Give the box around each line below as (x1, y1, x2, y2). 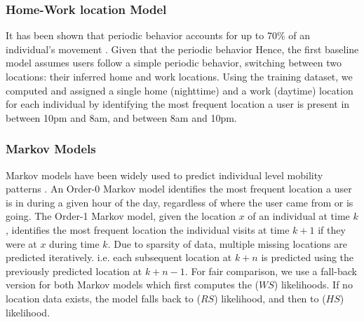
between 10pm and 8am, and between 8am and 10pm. (6, 110, 237, 125)
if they (318, 222, 346, 237)
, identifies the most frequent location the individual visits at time (6, 222, 290, 237)
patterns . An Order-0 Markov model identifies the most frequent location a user (6, 181, 352, 196)
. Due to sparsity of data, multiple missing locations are (107, 236, 347, 251)
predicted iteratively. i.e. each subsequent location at (6, 250, 232, 265)
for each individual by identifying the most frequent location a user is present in (6, 97, 350, 111)
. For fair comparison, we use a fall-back (184, 263, 357, 278)
